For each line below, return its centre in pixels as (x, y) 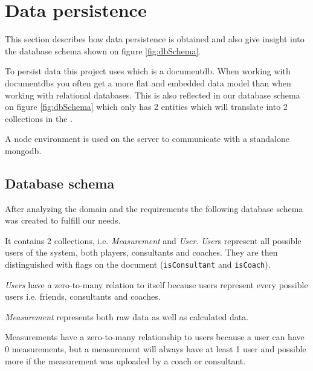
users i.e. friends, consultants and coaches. (83, 296)
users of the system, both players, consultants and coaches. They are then (141, 252)
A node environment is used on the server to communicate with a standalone (147, 139)
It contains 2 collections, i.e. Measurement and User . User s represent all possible (153, 240)
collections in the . (39, 118)
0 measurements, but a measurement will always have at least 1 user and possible (156, 349)
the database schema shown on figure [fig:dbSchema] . (103, 50)
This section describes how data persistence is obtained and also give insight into (155, 39)
